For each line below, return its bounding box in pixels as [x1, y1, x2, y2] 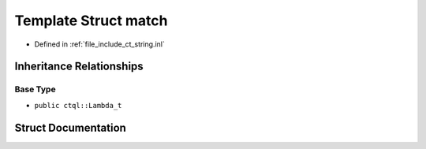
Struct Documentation [14, 121, 126, 134]
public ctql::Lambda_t [34, 101, 122, 110]
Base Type [14, 84, 56, 95]
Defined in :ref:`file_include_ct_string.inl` [34, 39, 165, 49]
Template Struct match [14, 12, 168, 29]
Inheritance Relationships [14, 60, 144, 73]
